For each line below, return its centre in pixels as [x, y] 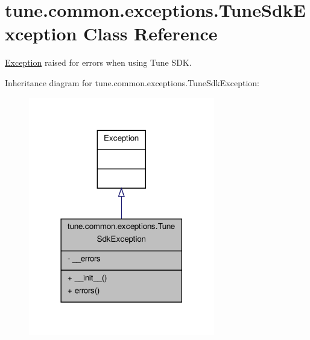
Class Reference [150, 33]
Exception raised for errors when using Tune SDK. [98, 62]
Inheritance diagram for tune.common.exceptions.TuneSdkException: [132, 82]
